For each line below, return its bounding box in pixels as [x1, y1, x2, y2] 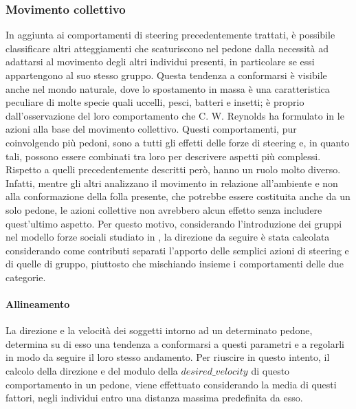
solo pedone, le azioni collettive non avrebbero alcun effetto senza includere [5, 202, 322, 217]
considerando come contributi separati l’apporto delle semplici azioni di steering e [5, 243, 349, 257]
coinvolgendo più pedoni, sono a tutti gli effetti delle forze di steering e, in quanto [5, 135, 350, 149]
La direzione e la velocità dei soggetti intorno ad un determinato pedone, [5, 323, 313, 338]
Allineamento [5, 297, 70, 311]
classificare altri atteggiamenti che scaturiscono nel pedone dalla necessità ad [5, 41, 329, 55]
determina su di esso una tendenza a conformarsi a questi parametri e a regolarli [5, 336, 344, 351]
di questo [251, 364, 290, 378]
